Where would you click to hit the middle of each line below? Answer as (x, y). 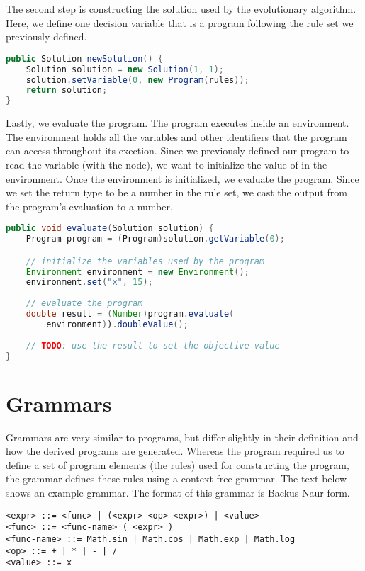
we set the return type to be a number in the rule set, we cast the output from (176, 192)
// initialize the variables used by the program (145, 261)
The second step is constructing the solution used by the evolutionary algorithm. (181, 9)
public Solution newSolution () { (84, 58)
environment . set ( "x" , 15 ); (89, 282)
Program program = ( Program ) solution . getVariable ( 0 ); (155, 239)
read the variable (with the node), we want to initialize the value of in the (167, 164)
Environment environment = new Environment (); (137, 272)
